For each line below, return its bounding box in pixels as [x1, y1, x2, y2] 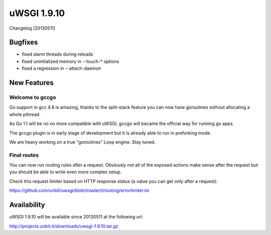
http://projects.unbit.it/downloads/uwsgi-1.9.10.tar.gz [9, 223, 118, 229]
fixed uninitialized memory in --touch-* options [22, 58, 119, 64]
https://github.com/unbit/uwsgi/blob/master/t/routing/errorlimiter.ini [9, 187, 150, 193]
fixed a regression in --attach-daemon [22, 65, 101, 71]
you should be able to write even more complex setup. [9, 169, 122, 175]
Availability [9, 201, 45, 209]
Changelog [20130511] [9, 25, 56, 31]
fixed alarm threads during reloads [22, 51, 93, 57]
